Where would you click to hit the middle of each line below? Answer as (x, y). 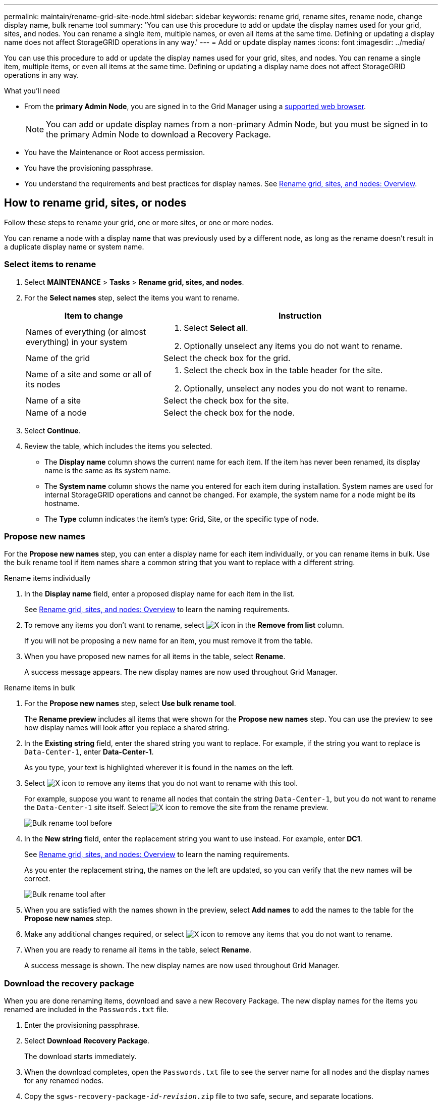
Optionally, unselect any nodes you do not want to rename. (296, 388)
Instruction (300, 315)
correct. (37, 879)
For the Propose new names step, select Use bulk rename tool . (130, 704)
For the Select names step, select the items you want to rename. (132, 297)
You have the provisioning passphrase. (89, 168)
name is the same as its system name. (108, 470)
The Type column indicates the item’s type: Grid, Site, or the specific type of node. (182, 519)
